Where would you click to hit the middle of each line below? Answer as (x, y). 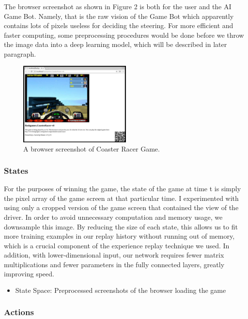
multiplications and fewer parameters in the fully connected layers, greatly (114, 264)
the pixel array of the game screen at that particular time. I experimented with (121, 198)
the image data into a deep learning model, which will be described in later (116, 44)
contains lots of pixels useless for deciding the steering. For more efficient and (119, 25)
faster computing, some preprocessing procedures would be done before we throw (124, 35)
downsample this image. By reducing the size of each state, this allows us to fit (121, 226)
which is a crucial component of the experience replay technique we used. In (117, 245)
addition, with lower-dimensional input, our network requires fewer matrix (114, 255)
